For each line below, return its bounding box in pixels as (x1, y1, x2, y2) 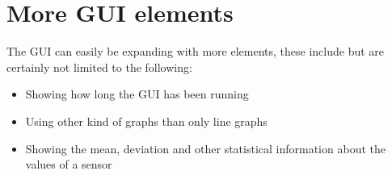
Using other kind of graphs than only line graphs (25, 112, 268, 129)
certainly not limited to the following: (6, 58, 192, 75)
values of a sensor (25, 156, 112, 173)
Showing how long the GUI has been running (25, 85, 249, 102)
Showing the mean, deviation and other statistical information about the (25, 140, 386, 156)
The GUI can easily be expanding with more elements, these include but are (6, 43, 385, 60)
